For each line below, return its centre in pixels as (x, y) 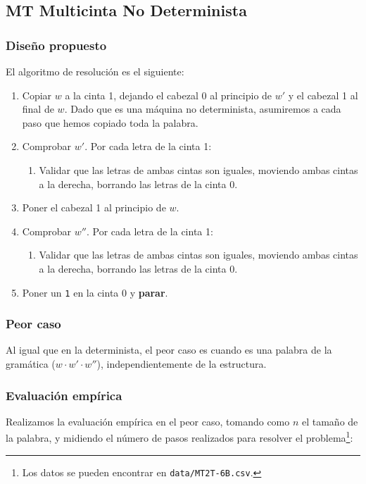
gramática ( (31, 364)
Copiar (37, 95)
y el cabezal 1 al (323, 95)
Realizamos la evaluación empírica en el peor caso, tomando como (148, 421)
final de (38, 109)
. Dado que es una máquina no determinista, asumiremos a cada (203, 109)
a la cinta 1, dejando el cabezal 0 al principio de (169, 95)
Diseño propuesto (56, 45)
